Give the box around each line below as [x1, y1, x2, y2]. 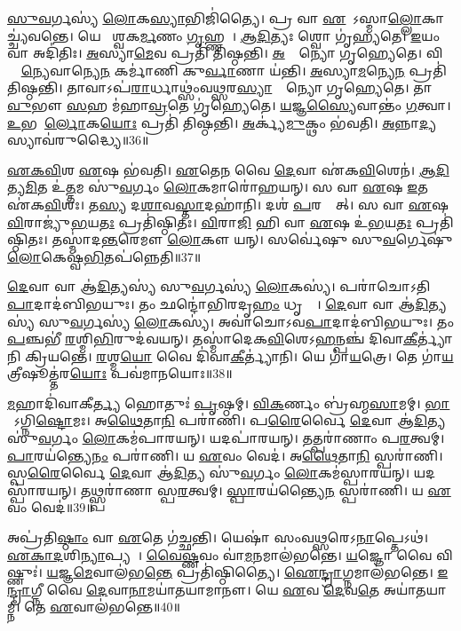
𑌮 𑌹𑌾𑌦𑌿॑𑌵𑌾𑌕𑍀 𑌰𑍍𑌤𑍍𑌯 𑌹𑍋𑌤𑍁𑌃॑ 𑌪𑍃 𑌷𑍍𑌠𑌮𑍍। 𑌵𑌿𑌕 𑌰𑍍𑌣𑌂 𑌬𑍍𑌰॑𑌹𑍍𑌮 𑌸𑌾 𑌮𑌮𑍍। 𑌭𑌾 [7, 393, 450, 412]
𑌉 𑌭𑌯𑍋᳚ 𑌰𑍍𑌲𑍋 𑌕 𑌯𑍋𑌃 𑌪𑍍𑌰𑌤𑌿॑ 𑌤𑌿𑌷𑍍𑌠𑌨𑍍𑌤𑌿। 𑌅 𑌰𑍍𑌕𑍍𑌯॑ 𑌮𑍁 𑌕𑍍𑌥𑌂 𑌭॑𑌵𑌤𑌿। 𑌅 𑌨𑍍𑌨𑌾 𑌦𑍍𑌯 [7, 113, 437, 131]
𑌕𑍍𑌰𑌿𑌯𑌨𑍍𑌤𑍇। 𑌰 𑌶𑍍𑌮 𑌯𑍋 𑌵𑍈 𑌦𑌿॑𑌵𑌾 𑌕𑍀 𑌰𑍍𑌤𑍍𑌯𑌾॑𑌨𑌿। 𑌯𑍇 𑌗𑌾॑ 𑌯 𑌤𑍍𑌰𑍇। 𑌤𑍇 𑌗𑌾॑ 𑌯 [25, 346, 454, 365]
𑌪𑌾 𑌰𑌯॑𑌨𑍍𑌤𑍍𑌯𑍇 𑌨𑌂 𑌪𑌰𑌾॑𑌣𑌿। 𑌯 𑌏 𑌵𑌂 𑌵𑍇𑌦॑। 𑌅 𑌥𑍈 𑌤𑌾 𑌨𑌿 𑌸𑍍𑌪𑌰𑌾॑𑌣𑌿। [7, 446, 443, 464]
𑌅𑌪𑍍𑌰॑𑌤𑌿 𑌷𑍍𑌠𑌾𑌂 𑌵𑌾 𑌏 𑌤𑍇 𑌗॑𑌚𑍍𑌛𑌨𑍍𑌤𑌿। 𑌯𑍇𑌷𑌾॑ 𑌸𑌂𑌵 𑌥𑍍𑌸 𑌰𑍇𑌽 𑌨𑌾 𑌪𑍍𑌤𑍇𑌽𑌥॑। [7, 528, 429, 547]
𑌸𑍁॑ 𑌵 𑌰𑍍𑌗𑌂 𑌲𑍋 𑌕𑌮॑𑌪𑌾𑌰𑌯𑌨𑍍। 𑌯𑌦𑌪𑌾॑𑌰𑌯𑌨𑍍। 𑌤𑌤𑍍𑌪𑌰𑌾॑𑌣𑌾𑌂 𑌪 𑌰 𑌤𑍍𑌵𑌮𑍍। [7, 429, 445, 447]
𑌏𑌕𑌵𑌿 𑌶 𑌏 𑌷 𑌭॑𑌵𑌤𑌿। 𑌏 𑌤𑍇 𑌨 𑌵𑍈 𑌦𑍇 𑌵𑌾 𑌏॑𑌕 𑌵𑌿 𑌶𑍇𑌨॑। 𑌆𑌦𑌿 [7, 160, 449, 178]
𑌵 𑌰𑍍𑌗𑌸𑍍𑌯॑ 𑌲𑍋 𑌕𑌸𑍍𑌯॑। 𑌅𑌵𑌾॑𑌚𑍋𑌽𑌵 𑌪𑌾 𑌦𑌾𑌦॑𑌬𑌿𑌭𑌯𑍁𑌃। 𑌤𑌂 [69, 312, 454, 330]
